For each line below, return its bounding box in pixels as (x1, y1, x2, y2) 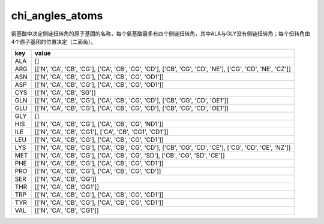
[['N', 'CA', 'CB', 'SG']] (34, 89, 96, 97)
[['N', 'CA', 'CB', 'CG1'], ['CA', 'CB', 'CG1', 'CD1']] (34, 128, 169, 136)
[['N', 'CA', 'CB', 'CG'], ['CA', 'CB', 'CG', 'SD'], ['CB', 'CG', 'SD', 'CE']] (34, 152, 225, 160)
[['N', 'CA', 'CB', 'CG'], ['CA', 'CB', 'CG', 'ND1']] (34, 120, 164, 128)
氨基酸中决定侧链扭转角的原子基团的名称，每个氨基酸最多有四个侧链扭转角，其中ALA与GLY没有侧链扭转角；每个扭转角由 (11, 30, 310, 37)
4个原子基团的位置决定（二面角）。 (11, 38, 97, 45)
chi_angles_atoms (11, 9, 103, 22)
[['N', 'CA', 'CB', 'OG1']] (34, 183, 99, 191)
